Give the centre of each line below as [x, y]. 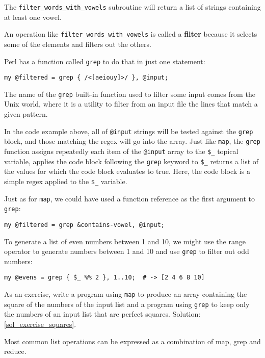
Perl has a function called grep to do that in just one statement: [105, 61]
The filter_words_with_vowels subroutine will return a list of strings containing [132, 7]
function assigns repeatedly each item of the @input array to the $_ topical [121, 151]
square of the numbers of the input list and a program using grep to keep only [127, 304]
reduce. [15, 351]
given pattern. [26, 114]
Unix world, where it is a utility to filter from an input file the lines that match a [131, 104]
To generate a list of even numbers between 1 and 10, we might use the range [125, 241]
